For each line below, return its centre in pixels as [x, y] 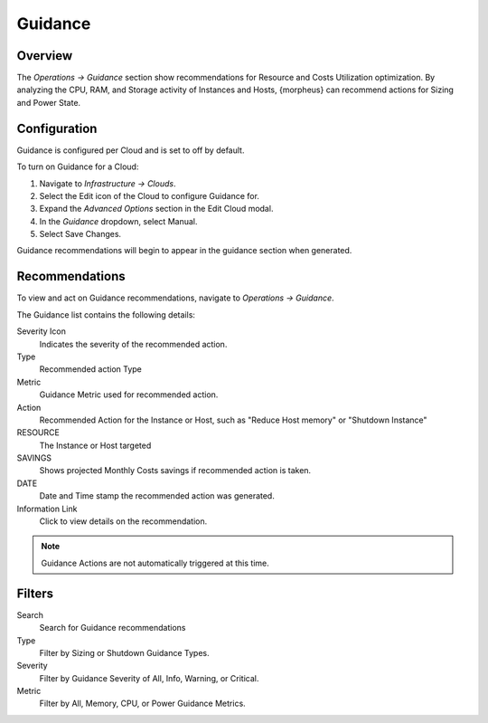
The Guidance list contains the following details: [106, 314]
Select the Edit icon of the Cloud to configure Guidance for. [149, 195]
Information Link [47, 509]
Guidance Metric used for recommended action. [129, 395]
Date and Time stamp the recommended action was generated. [157, 496]
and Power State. [49, 102]
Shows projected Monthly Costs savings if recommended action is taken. [175, 471]
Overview [45, 56]
